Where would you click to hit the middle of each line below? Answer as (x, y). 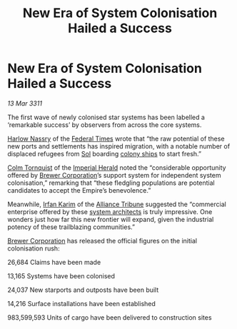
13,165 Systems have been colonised (61, 275)
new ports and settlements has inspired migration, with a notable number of (119, 146)
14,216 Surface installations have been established (81, 303)
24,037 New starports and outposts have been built (83, 290)
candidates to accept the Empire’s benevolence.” (79, 190)
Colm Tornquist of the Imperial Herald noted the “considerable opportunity (117, 167)
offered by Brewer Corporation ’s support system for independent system (114, 175)
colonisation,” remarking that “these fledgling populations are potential (111, 183)
